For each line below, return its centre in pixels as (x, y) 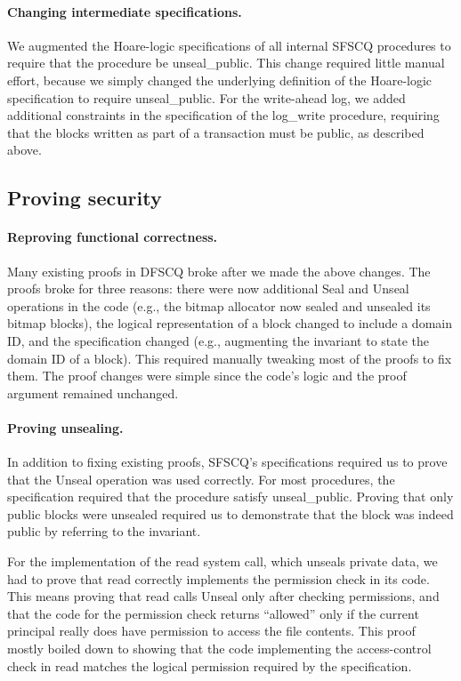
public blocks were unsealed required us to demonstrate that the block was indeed (230, 513)
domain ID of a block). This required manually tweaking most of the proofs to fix (230, 358)
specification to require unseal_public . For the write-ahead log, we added (206, 97)
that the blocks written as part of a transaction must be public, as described (216, 132)
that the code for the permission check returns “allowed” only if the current (213, 613)
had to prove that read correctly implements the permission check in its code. (218, 578)
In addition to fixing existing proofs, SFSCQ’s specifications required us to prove (227, 462)
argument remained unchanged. (93, 393)
